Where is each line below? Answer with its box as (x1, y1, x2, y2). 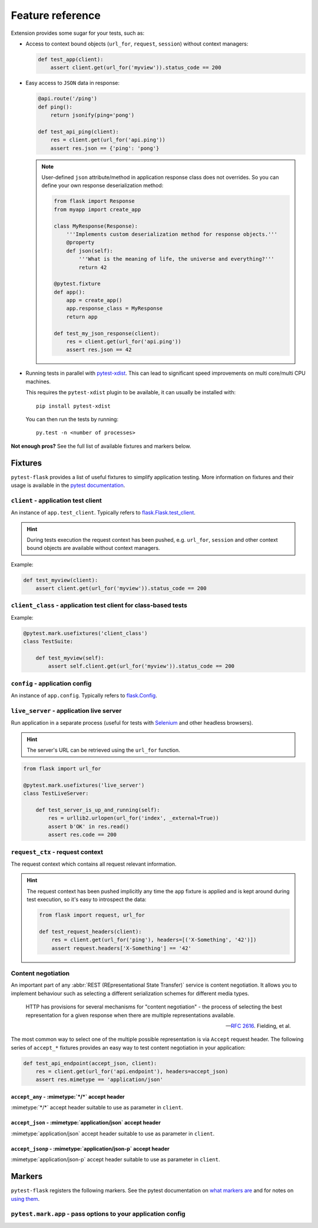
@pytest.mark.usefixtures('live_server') (23, 782, 145, 788)
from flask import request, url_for (39, 912, 145, 919)
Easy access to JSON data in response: (25, 80, 120, 87)
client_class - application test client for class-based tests (11, 601, 188, 610)
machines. (25, 378, 51, 385)
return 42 (78, 264, 107, 271)
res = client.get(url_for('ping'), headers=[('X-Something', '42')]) (51, 936, 257, 944)
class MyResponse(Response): (54, 222, 138, 230)
